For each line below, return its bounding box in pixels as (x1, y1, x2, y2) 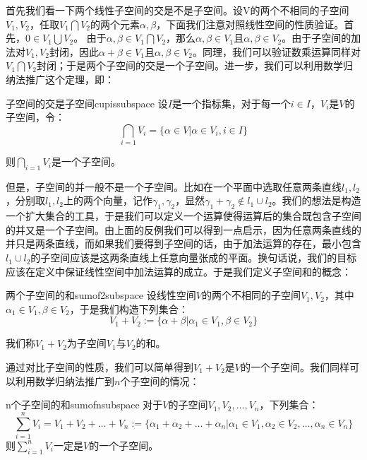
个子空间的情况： (120, 373, 200, 388)
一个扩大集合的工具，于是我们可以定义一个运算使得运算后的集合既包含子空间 (6, 208, 361, 223)
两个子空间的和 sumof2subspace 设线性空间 (6, 288, 196, 302)
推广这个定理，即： (25, 71, 114, 86)
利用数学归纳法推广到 (15, 373, 114, 388)
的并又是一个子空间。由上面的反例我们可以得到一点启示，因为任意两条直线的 (6, 222, 361, 237)
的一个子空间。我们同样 (241, 360, 350, 375)
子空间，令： (6, 110, 65, 124)
